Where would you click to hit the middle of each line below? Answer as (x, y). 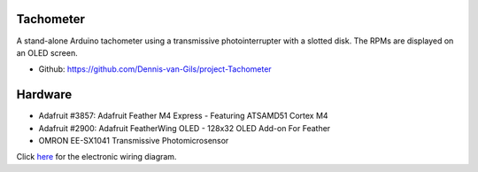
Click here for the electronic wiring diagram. (96, 157)
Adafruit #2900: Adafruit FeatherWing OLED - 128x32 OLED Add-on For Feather (185, 128)
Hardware (44, 94)
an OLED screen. (47, 52)
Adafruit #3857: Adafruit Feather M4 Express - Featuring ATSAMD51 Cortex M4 (183, 116)
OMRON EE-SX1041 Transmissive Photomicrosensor (134, 140)
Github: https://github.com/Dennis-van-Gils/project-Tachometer (155, 69)
